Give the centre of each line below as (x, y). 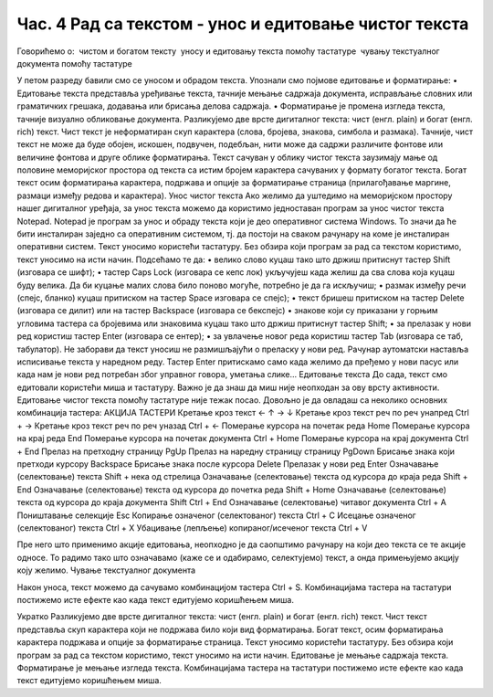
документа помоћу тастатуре (74, 63)
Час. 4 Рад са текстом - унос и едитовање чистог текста (243, 24)
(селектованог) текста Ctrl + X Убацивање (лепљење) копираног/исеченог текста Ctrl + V (192, 528)
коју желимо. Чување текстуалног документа (106, 570)
